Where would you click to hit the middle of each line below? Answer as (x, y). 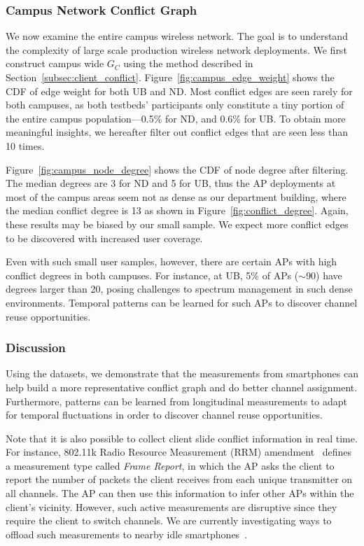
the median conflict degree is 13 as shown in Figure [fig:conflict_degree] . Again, (177, 210)
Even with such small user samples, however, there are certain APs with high (171, 261)
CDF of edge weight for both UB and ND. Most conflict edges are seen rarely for (179, 91)
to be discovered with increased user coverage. (104, 238)
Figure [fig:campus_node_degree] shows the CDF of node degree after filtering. (177, 169)
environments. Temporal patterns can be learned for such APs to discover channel (182, 302)
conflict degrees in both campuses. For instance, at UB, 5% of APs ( (152, 275)
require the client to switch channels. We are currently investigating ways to (169, 520)
